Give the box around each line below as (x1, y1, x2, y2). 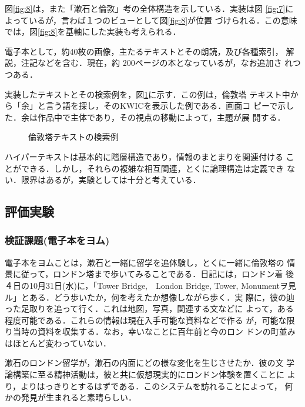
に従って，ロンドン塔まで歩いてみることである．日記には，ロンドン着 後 (12, 268, 294, 280)
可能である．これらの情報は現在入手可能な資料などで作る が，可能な (21, 313, 287, 326)
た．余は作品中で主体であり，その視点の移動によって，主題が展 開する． (5, 111, 286, 123)
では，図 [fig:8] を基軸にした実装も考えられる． (5, 25, 181, 38)
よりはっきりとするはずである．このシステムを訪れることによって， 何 (21, 379, 293, 392)
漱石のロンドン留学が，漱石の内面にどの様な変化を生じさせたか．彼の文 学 (5, 356, 295, 369)
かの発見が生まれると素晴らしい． (5, 391, 136, 403)
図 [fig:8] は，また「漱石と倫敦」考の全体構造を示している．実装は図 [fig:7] (5, 2, 286, 14)
